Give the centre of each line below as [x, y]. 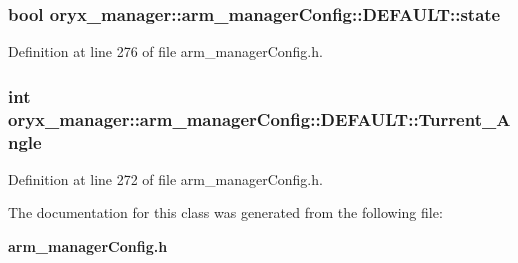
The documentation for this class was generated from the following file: [225, 212]
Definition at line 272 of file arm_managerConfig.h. [165, 178]
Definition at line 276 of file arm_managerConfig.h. [165, 51]
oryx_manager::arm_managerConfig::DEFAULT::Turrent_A [259, 118]
